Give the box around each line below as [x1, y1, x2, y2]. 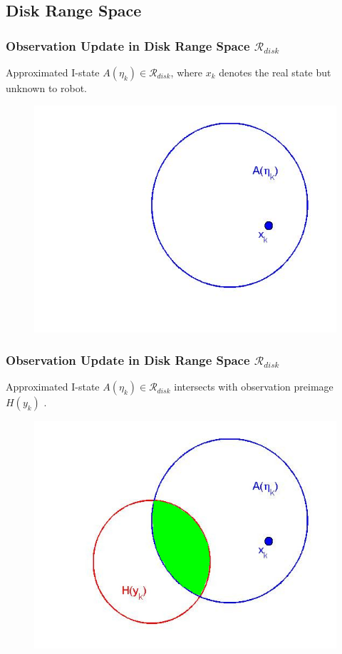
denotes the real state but [219, 65, 331, 79]
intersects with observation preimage [174, 379, 333, 394]
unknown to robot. [6, 81, 88, 95]
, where [170, 65, 202, 79]
